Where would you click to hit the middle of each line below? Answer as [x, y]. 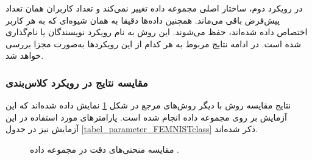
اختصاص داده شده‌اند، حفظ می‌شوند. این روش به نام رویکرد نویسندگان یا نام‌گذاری [157, 32]
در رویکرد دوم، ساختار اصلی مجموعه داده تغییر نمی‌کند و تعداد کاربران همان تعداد [154, 8]
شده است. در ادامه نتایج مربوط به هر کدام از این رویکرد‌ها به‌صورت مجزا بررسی [153, 43]
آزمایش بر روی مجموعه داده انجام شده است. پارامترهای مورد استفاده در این [146, 117]
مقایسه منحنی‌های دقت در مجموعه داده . [105, 149]
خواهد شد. [25, 55]
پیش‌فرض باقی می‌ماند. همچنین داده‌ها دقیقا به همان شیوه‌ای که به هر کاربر [143, 20]
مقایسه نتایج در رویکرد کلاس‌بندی [77, 82]
